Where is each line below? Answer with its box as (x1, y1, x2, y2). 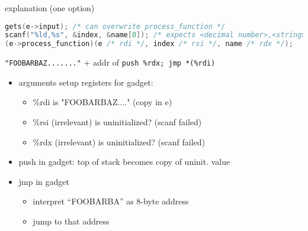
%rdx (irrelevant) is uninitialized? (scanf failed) (33, 135, 206, 148)
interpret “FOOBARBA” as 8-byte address (33, 195, 189, 207)
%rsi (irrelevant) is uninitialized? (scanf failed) (33, 116, 202, 128)
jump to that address (33, 215, 110, 227)
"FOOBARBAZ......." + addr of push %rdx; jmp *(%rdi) (5, 56, 216, 69)
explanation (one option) (5, 2, 95, 14)
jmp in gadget (18, 175, 69, 187)
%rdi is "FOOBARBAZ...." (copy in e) (33, 96, 172, 108)
